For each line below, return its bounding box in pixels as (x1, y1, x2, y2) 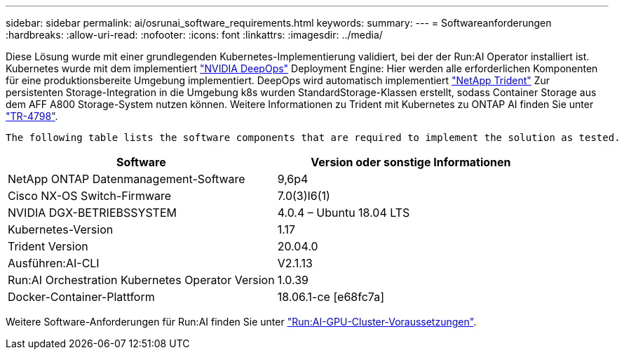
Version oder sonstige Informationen (311, 155, 511, 169)
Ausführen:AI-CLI (8, 256, 100, 270)
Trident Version (8, 239, 88, 253)
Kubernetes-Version (8, 222, 114, 236)
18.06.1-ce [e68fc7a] (277, 290, 384, 304)
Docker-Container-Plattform (8, 290, 155, 304)
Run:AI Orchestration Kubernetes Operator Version (8, 273, 275, 287)
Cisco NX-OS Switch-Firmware (8, 189, 172, 203)
